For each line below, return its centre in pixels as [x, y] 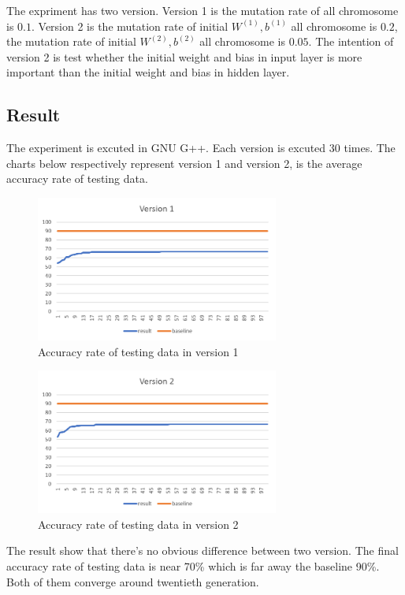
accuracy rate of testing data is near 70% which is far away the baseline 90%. [193, 565]
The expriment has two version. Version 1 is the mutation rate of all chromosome [202, 10]
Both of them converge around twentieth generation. [133, 581]
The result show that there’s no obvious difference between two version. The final [202, 550]
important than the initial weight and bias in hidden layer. [148, 72]
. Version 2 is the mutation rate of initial [130, 26]
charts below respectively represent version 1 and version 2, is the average [184, 163]
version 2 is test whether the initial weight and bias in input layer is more [184, 56]
